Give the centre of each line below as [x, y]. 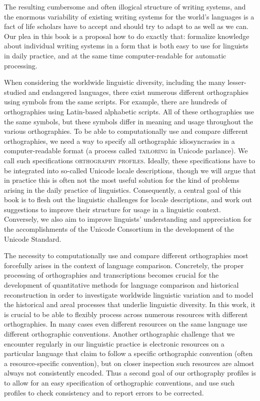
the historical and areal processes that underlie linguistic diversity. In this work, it [130, 304]
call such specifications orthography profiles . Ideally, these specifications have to [130, 160]
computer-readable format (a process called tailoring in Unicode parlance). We [126, 151]
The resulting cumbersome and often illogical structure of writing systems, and [125, 6]
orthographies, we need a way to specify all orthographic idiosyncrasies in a [119, 141]
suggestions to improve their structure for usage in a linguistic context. [112, 209]
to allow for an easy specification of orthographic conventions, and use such [119, 382]
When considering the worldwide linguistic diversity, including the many [115, 82]
